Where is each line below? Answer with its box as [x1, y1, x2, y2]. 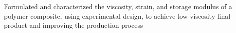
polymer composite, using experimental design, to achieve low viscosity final [4, 11, 231, 21]
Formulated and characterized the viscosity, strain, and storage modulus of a [4, 1, 233, 11]
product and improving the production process [4, 20, 143, 30]
